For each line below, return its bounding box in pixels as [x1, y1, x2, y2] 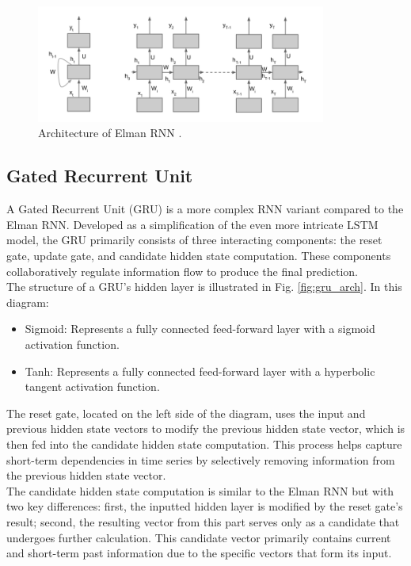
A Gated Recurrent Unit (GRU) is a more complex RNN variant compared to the [6, 201, 404, 217]
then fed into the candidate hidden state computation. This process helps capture [6, 435, 402, 452]
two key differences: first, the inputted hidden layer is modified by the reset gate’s [6, 498, 403, 514]
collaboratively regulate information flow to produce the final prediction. [6, 262, 358, 279]
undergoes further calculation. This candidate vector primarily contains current [6, 529, 391, 545]
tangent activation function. [25, 378, 160, 395]
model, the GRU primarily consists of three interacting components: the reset [6, 231, 382, 248]
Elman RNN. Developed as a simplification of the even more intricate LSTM [6, 216, 379, 232]
